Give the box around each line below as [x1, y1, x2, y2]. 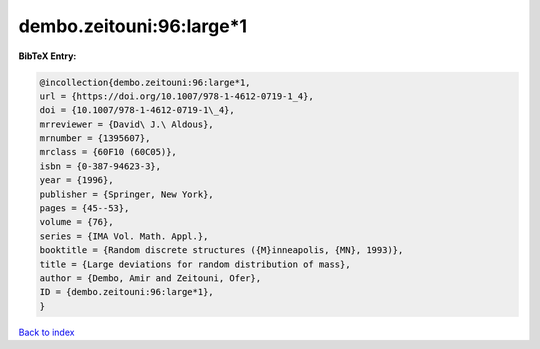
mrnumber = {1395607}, [39, 133, 151, 144]
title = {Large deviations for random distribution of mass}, [39, 258, 351, 270]
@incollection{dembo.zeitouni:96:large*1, [39, 76, 251, 88]
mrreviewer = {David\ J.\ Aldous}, [39, 118, 214, 130]
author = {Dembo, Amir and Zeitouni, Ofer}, [39, 273, 262, 284]
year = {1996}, [39, 175, 114, 186]
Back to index [18, 326, 75, 338]
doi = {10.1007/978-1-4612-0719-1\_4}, [39, 105, 235, 116]
